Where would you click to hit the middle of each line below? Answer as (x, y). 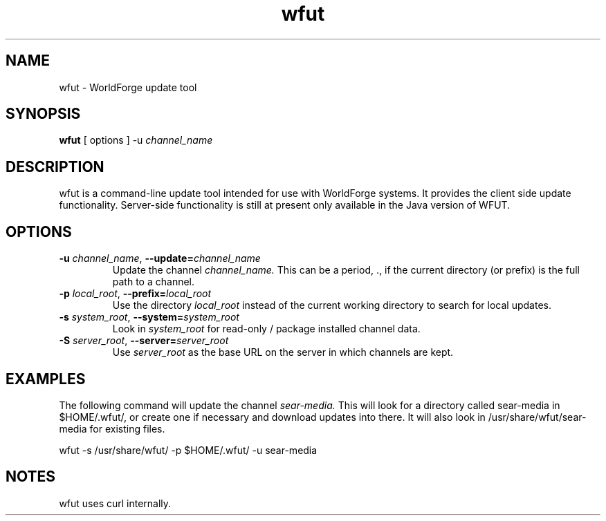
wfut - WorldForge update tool (128, 87)
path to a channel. (154, 282)
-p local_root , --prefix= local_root (135, 294)
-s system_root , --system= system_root (149, 317)
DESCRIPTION (55, 167)
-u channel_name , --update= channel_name (160, 258)
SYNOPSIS (43, 114)
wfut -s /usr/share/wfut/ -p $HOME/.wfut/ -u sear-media (188, 450)
